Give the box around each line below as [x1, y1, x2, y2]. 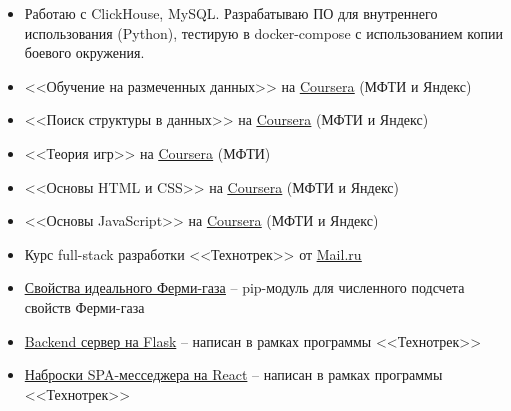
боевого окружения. [24, 42, 145, 63]
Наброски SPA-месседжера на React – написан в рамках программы [24, 364, 443, 385]
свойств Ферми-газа [24, 296, 145, 317]
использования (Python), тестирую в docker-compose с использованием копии [24, 22, 503, 43]
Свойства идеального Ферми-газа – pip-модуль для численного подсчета [24, 277, 465, 298]
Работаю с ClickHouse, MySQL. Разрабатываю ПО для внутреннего [24, 3, 438, 23]
